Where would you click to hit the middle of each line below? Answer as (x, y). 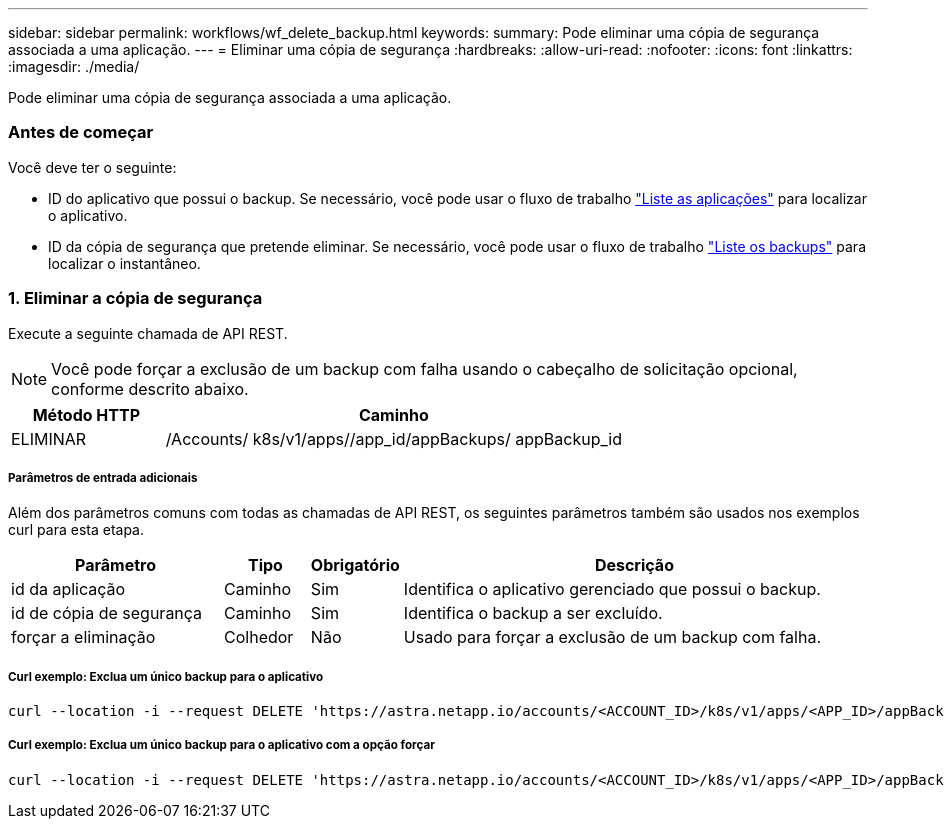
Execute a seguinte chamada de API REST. (148, 333)
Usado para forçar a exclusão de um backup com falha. (612, 637)
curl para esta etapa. (76, 530)
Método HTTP (86, 414)
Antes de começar (81, 132)
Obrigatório (355, 565)
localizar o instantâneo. (124, 263)
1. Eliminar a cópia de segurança (135, 298)
